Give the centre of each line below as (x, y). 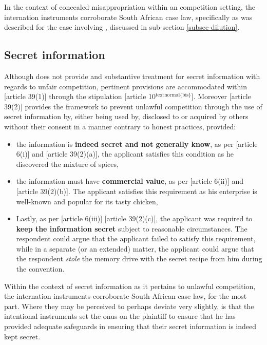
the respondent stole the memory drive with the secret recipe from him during (139, 258)
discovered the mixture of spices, (67, 164)
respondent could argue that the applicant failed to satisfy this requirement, (136, 238)
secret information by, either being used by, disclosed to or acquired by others (126, 116)
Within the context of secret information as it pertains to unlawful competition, (130, 286)
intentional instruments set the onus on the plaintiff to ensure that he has (120, 316)
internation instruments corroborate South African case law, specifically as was (128, 17)
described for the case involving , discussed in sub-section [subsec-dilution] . (122, 27)
